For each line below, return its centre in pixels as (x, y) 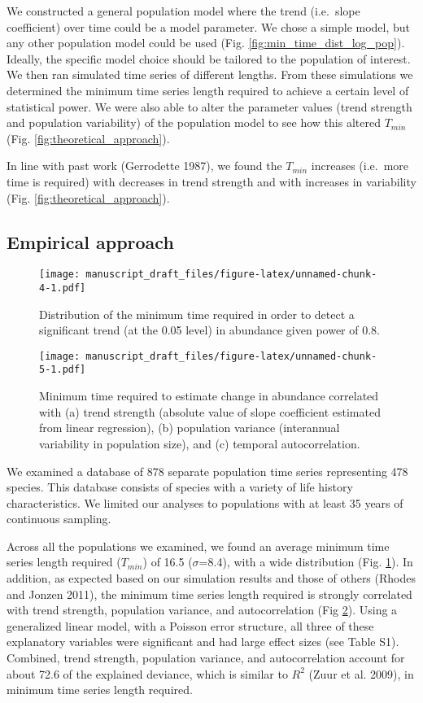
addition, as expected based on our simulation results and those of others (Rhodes (211, 578)
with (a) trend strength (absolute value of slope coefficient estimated (210, 411)
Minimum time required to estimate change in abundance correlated (209, 396)
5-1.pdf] (63, 370)
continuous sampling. (59, 519)
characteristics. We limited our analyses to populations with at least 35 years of (205, 502)
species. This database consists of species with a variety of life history (180, 487)
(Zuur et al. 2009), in (361, 673)
